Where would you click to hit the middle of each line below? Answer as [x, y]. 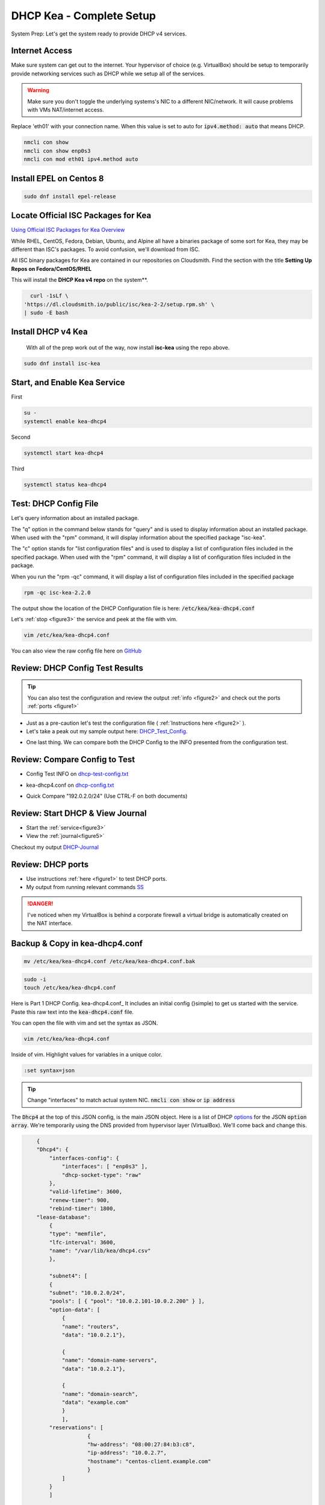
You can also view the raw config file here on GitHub [76, 651]
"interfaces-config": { [84, 1158]
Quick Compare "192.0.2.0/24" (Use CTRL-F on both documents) [107, 796]
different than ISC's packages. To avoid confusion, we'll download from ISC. [106, 249]
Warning [38, 90]
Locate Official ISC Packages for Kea [81, 216]
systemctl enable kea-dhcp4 [65, 421]
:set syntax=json [49, 1070]
